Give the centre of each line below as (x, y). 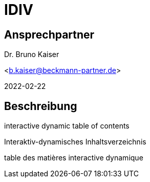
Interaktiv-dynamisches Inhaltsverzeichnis (75, 142)
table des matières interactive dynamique (74, 158)
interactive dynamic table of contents (67, 126)
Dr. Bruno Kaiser (32, 54)
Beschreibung (41, 106)
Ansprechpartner (49, 34)
